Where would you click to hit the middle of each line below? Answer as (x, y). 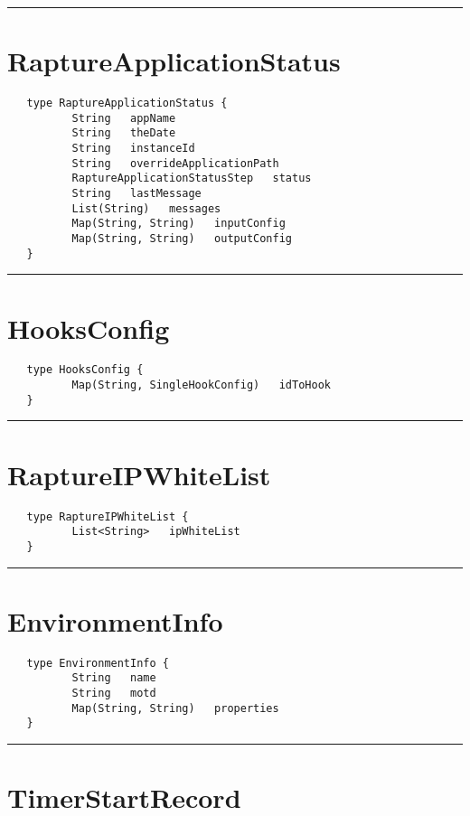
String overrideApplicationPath (175, 163)
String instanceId (133, 149)
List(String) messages (146, 208)
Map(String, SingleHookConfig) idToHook (201, 385)
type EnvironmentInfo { (98, 663)
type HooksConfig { (85, 370)
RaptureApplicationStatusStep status (192, 178)
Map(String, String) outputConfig (182, 239)
